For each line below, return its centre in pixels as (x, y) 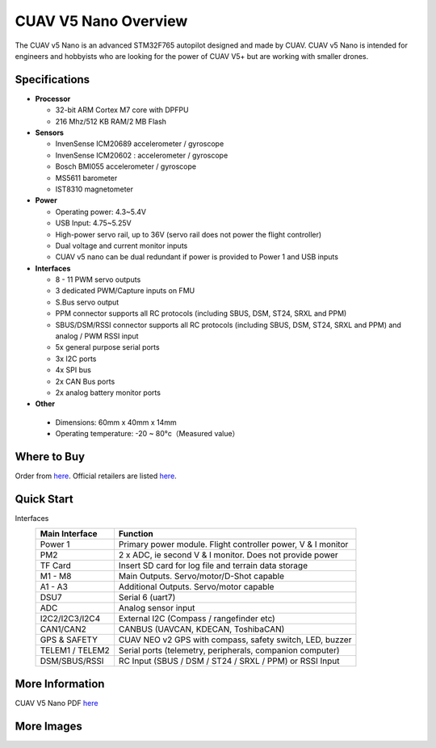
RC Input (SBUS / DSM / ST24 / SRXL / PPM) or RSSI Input (229, 661)
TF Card (56, 565)
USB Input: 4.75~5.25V (94, 223)
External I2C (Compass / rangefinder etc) (197, 619)
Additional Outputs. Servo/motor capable (196, 587)
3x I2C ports (76, 359)
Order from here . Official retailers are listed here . (96, 476)
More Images (48, 726)
